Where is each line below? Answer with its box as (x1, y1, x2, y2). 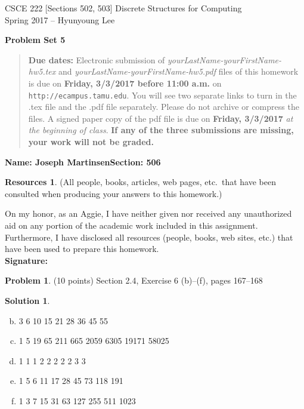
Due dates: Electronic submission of (28, 53, 165, 66)
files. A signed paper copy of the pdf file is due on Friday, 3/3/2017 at (28, 112, 293, 124)
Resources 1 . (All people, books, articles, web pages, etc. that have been (5, 176, 277, 188)
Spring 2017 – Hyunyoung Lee (5, 13, 115, 26)
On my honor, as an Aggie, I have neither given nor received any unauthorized (5, 207, 292, 220)
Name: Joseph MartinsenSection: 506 (5, 155, 161, 168)
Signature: (5, 254, 48, 266)
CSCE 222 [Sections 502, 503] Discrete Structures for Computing (5, 2, 242, 14)
